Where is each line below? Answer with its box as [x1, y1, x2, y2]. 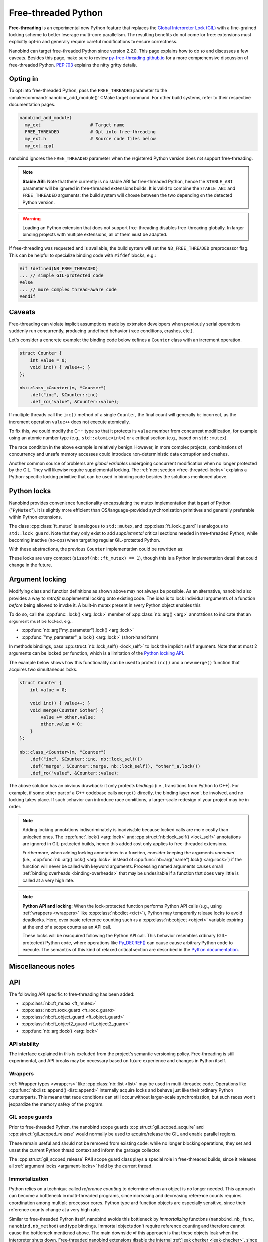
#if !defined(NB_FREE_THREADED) [19, 266, 99, 271]
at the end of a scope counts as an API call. [22, 924, 112, 930]
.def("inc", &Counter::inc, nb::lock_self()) [30, 756, 143, 762]
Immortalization [9, 1175, 49, 1182]
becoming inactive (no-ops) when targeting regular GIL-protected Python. [9, 537, 161, 543]
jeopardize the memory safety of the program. [9, 1101, 104, 1107]
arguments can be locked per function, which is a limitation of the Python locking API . [9, 650, 185, 656]
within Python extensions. [9, 514, 62, 520]
